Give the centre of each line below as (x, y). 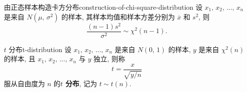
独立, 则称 (109, 59)
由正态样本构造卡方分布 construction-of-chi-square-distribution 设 (103, 7)
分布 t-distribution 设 (40, 49)
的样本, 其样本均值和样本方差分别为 (118, 16)
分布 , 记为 (81, 83)
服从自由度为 (24, 83)
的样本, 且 (20, 59)
